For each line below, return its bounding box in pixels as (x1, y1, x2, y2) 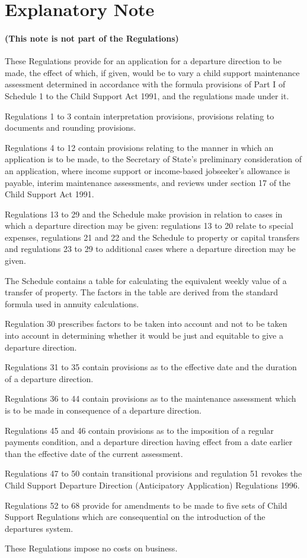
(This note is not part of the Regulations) (5, 31, 179, 44)
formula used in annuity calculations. (5, 297, 139, 310)
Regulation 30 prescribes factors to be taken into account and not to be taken (5, 317, 287, 330)
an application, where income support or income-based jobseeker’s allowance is (5, 164, 290, 176)
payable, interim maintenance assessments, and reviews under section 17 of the (5, 176, 291, 188)
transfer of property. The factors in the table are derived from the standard (5, 286, 279, 298)
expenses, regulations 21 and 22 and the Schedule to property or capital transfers (5, 231, 300, 243)
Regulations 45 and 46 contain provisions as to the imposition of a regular (5, 424, 274, 436)
